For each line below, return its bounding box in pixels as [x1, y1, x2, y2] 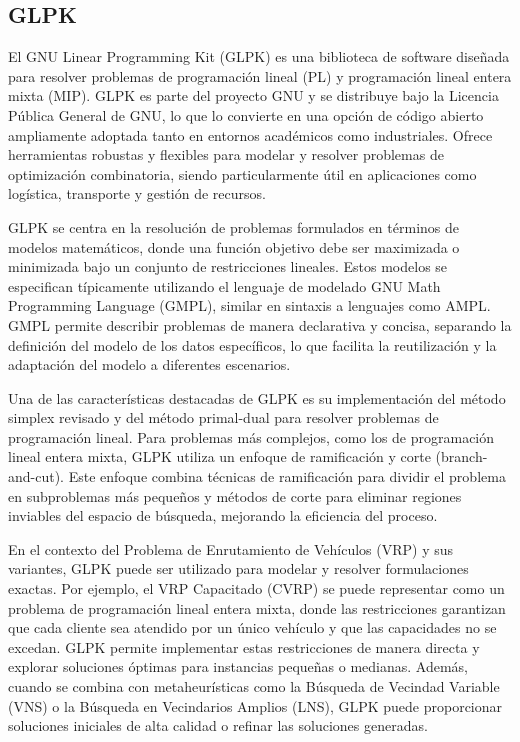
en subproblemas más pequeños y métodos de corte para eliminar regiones [8, 485, 462, 506]
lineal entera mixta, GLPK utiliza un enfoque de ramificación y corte [8, 446, 431, 467]
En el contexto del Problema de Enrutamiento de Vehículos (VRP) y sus [8, 538, 454, 559]
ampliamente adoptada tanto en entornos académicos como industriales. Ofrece [8, 124, 493, 145]
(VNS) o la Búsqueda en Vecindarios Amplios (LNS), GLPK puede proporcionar [8, 695, 503, 716]
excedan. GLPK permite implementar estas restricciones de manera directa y [8, 636, 480, 657]
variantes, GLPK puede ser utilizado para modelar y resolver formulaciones [8, 558, 469, 579]
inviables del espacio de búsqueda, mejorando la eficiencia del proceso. [8, 505, 438, 526]
